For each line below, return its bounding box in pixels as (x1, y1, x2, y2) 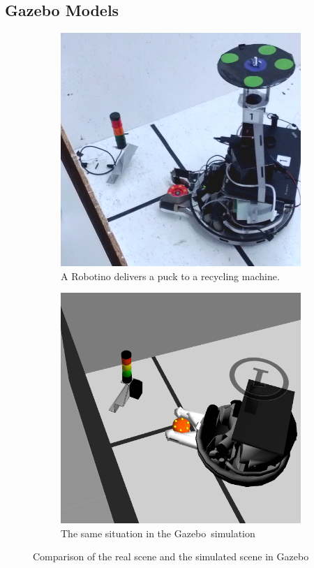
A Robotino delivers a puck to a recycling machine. (61, 268, 280, 283)
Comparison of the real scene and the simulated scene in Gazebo (33, 549, 309, 564)
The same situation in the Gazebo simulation (61, 525, 255, 540)
